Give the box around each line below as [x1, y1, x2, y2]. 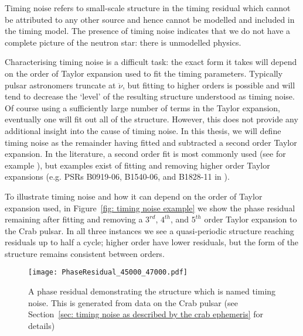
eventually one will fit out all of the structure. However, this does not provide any [5, 113, 298, 125]
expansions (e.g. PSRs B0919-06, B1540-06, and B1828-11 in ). [5, 170, 230, 183]
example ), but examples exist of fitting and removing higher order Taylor [5, 159, 270, 171]
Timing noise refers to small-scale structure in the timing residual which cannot [5, 2, 291, 13]
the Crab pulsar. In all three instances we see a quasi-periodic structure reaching [5, 224, 294, 236]
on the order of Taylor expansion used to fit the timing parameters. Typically [5, 67, 283, 79]
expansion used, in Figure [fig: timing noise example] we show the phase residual [5, 201, 295, 214]
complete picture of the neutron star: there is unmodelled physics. [5, 36, 241, 48]
